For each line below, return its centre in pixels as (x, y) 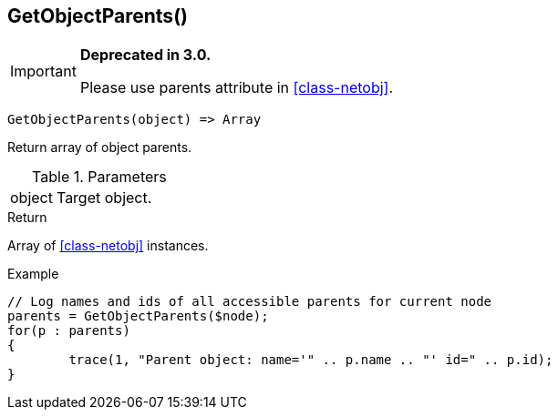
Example (33, 274)
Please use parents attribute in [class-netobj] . (237, 88)
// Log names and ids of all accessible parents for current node (250, 302)
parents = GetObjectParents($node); (138, 316)
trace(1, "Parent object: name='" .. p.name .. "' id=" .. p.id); (311, 360)
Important (43, 71)
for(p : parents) (69, 331)
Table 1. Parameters (99, 177)
